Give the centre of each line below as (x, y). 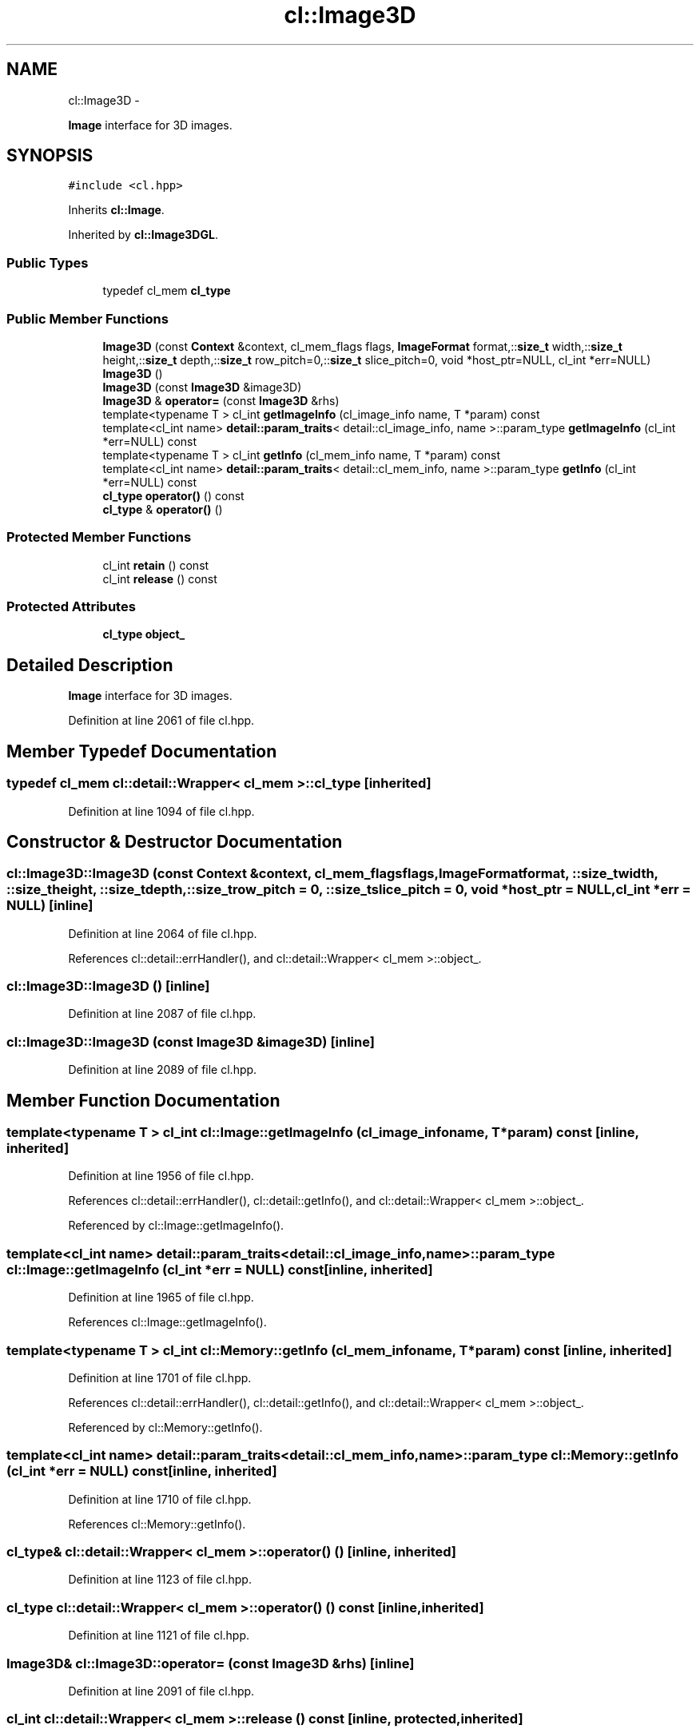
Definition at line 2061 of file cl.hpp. (161, 721)
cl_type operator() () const (173, 495)
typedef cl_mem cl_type (167, 291)
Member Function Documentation (143, 1100)
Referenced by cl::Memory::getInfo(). (165, 1427)
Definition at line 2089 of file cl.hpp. (163, 1070)
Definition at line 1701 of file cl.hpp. (160, 1377)
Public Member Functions (87, 318)
